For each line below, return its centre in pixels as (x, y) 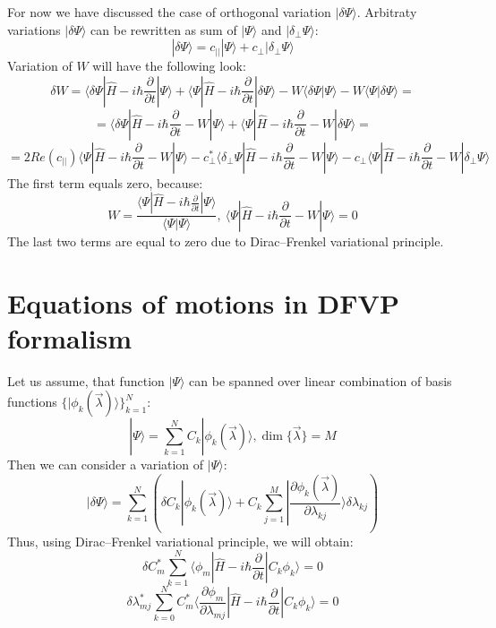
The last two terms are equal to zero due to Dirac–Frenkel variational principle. (226, 241)
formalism (70, 337)
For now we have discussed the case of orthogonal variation (169, 12)
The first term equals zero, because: (105, 182)
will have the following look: (169, 66)
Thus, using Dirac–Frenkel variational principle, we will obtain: (180, 541)
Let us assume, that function (86, 380)
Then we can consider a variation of (106, 465)
